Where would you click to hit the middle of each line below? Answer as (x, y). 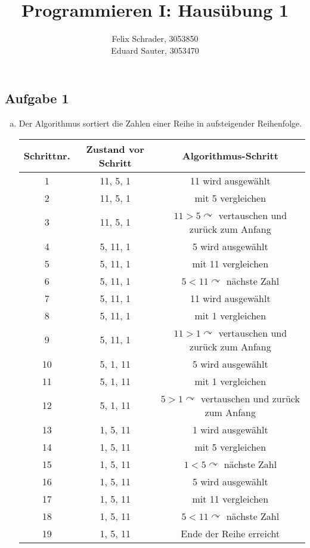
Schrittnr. (47, 156)
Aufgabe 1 (37, 98)
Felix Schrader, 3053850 (155, 39)
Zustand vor (115, 149)
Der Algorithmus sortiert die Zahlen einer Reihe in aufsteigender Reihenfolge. (160, 123)
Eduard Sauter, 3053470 (155, 50)
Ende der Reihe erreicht (230, 533)
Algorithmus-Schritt (230, 156)
